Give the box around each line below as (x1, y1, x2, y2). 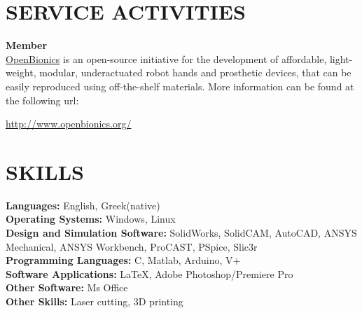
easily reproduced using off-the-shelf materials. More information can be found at (6, 78, 354, 93)
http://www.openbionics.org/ (6, 116, 132, 131)
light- (329, 51, 353, 66)
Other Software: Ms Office (6, 280, 128, 295)
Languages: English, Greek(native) (6, 197, 160, 212)
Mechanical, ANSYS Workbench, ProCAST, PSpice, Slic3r (6, 239, 258, 253)
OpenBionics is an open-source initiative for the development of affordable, (6, 51, 327, 66)
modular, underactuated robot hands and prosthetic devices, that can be (39, 65, 351, 80)
